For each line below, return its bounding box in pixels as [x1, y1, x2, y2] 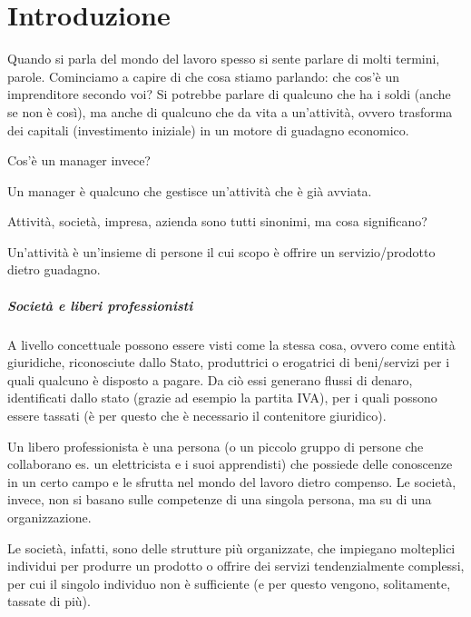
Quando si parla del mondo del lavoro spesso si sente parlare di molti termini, [7, 49, 440, 68]
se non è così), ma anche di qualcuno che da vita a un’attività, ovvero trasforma [7, 102, 453, 121]
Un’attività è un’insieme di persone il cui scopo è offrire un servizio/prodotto [7, 242, 436, 261]
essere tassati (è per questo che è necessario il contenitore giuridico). [7, 406, 387, 424]
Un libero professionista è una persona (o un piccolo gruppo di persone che [7, 436, 424, 455]
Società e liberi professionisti [7, 295, 193, 314]
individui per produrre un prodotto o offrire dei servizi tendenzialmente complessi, [7, 556, 465, 575]
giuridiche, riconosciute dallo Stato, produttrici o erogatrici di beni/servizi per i [7, 353, 450, 372]
